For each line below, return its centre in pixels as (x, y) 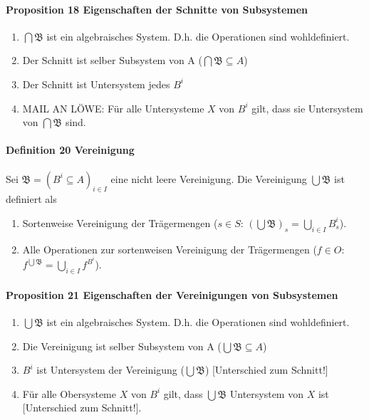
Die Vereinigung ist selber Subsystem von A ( (122, 346)
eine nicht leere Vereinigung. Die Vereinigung (209, 178)
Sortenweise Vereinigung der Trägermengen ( (120, 222)
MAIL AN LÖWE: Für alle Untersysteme (113, 108)
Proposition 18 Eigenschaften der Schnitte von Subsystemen (157, 9)
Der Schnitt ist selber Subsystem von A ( (112, 60)
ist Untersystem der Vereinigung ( (110, 370)
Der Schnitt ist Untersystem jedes (96, 84)
